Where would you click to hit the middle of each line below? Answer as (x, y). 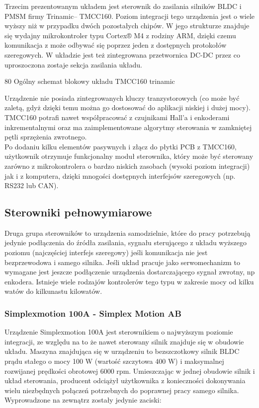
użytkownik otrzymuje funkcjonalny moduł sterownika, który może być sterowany (129, 156)
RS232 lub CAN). (32, 185)
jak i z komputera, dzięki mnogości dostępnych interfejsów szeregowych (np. (120, 175)
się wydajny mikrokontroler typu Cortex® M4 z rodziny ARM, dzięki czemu (120, 35)
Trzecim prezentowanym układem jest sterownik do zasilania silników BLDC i (123, 6)
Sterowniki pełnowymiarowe (78, 212)
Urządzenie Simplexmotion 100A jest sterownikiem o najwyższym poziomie (119, 332)
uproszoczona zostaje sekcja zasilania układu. (73, 64)
